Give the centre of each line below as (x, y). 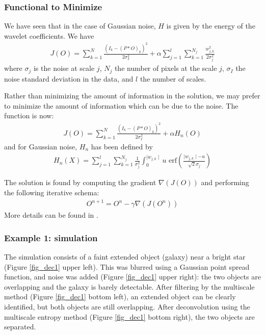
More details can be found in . (51, 215)
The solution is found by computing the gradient (80, 182)
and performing (225, 182)
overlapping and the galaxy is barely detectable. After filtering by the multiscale (129, 286)
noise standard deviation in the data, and (69, 78)
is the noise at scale (64, 68)
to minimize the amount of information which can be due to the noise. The (121, 105)
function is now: (29, 115)
